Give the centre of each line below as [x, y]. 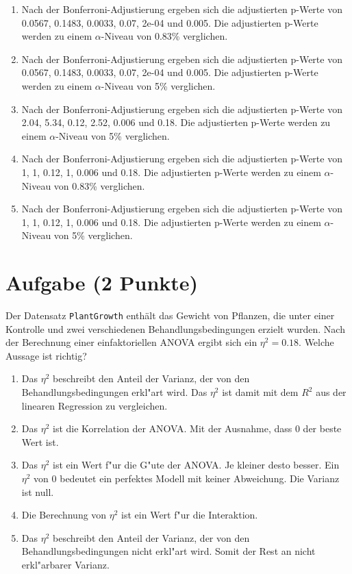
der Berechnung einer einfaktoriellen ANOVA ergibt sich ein [131, 342]
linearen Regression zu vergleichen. [95, 405]
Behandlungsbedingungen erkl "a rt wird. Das [114, 392]
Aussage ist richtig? [46, 355]
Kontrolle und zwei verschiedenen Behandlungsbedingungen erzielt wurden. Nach [175, 328]
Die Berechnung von [64, 515]
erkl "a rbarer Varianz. [65, 564]
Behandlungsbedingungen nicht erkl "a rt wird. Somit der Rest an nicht [168, 551]
